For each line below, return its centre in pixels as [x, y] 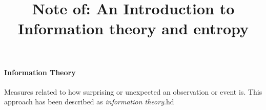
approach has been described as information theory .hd [89, 102]
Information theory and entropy [133, 28]
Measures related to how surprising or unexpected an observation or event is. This [133, 91]
